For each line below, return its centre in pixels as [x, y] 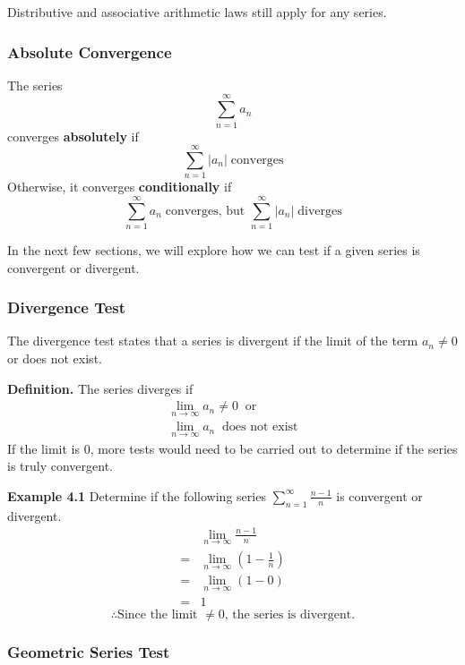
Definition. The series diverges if [100, 388]
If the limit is [43, 448]
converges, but [205, 211]
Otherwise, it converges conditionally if [120, 187]
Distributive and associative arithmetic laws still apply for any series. [197, 12]
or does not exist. [55, 358]
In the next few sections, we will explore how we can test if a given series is [214, 249]
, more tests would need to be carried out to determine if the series [274, 448]
